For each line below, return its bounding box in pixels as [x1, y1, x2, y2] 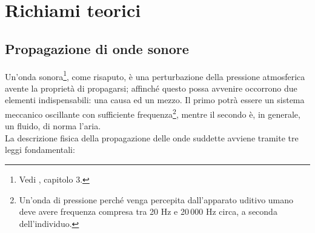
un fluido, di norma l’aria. [5, 120, 101, 132]
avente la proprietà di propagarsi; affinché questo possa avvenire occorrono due [5, 81, 297, 94]
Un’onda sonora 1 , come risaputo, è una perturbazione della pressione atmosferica [5, 68, 305, 83]
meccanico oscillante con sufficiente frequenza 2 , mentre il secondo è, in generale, [5, 106, 300, 120]
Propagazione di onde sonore [5, 39, 189, 58]
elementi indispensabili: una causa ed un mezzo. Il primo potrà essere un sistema [5, 93, 305, 106]
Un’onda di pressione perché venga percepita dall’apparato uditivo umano [19, 193, 294, 206]
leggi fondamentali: [5, 143, 75, 156]
